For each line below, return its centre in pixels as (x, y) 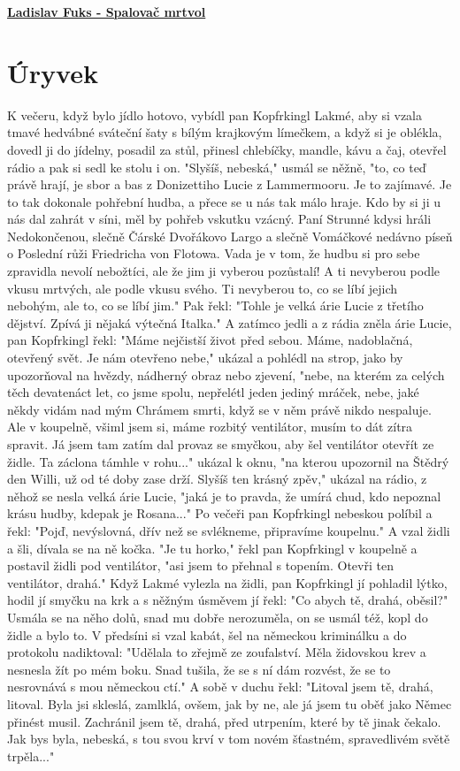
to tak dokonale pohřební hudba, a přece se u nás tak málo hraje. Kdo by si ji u (224, 201)
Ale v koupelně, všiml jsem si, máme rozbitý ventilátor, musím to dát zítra (210, 427)
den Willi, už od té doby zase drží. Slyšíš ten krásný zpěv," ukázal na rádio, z (217, 479)
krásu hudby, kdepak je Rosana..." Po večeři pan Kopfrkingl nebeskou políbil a (220, 513)
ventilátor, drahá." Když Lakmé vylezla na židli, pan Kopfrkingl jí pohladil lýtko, (227, 582)
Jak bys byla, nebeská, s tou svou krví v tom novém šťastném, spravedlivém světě (229, 739)
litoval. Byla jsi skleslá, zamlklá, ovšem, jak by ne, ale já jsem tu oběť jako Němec (230, 703)
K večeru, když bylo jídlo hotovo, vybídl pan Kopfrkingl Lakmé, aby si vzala (215, 115)
